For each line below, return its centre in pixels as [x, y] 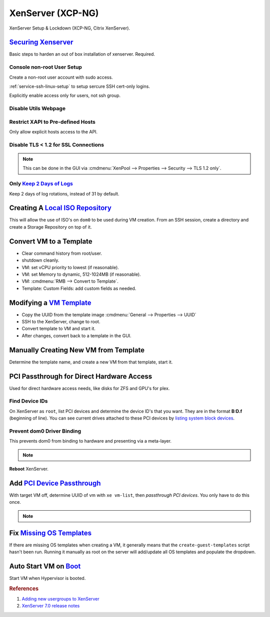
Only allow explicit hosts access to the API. [53, 132]
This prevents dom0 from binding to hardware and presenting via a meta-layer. [90, 441]
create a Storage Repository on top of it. [50, 227]
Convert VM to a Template [51, 241]
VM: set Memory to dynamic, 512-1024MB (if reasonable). [81, 274]
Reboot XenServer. [29, 469]
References [24, 588]
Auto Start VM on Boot [45, 566]
